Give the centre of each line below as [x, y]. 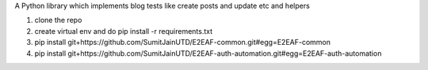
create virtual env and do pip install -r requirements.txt [124, 31]
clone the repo [58, 20]
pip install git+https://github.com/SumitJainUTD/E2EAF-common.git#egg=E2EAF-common [182, 42]
